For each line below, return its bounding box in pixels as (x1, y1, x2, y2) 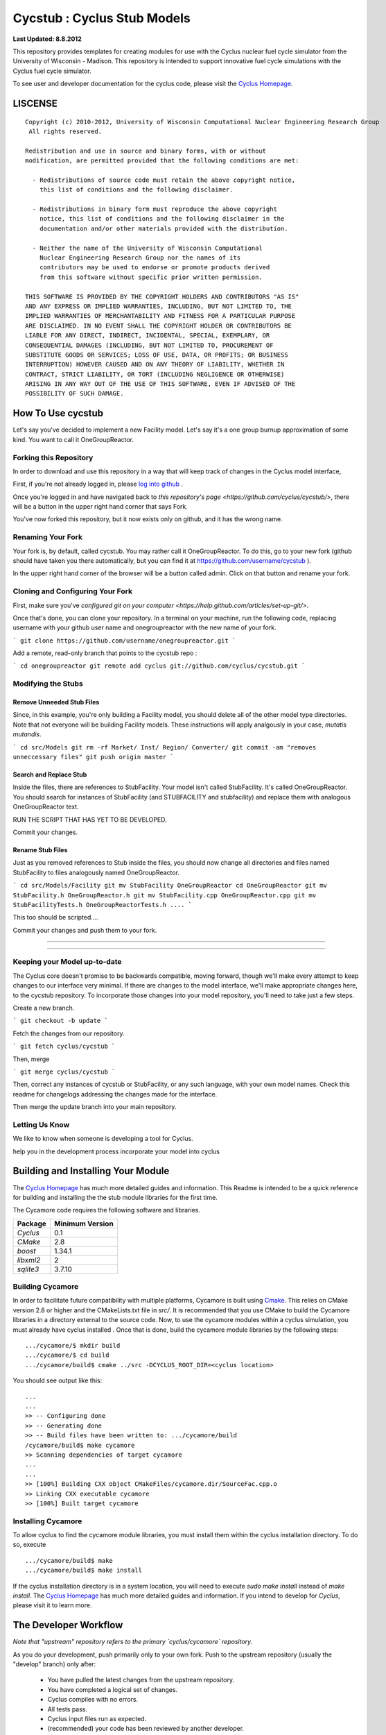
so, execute (12, 1541, 46, 1549)
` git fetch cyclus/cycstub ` (12, 1042, 116, 1051)
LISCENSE (12, 97, 58, 109)
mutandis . (12, 730, 42, 738)
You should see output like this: (12, 1376, 103, 1385)
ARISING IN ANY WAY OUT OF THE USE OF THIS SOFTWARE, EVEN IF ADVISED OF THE (25, 380, 296, 388)
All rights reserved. (28, 127, 103, 135)
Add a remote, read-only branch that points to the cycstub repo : (12, 649, 198, 657)
